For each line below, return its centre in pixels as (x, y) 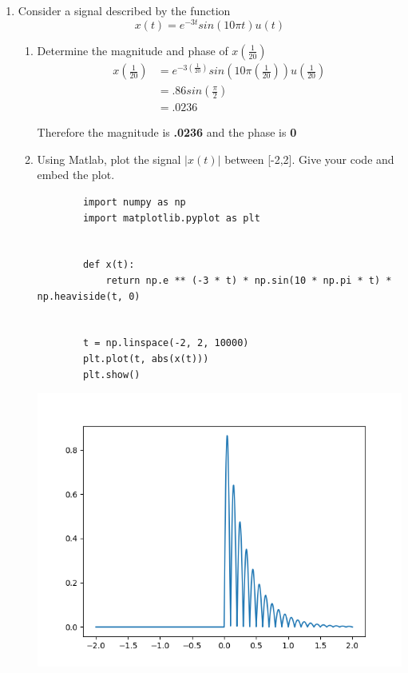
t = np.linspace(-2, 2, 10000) (166, 343)
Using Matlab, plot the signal (109, 159)
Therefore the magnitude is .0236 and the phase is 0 (167, 132)
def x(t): (109, 265)
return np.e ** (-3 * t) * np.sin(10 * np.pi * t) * (249, 281)
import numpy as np (134, 203)
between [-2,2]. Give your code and (309, 159)
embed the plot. (76, 175)
